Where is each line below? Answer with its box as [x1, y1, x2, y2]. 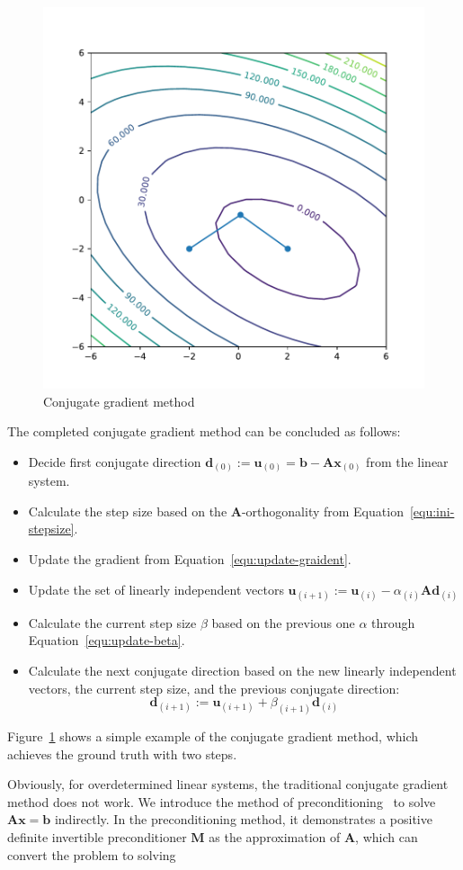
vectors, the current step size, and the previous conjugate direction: [28, 678, 400, 697]
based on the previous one [211, 613, 355, 632]
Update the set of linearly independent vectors [28, 579, 284, 598]
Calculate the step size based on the [28, 501, 227, 520]
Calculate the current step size [28, 613, 197, 632]
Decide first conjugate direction [28, 452, 201, 471]
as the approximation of [209, 828, 341, 847]
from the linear [366, 452, 449, 471]
